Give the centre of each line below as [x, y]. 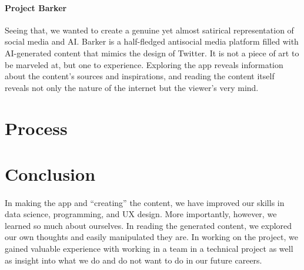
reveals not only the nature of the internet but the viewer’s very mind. [132, 87]
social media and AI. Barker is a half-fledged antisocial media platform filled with [152, 41]
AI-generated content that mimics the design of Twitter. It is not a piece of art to [152, 53]
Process [36, 128]
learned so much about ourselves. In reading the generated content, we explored [148, 225]
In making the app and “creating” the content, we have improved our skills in [145, 202]
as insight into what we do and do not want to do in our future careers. [133, 260]
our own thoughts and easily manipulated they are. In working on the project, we [151, 237]
